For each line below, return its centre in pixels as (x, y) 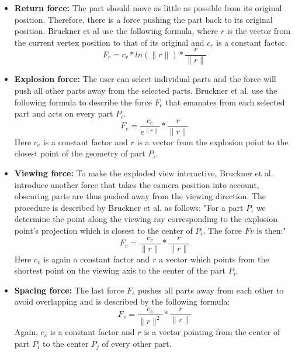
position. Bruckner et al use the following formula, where (116, 31)
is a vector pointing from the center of (212, 332)
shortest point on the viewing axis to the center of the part (120, 270)
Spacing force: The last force (69, 290)
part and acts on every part (64, 113)
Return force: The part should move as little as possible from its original (148, 8)
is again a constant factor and (97, 259)
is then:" (271, 231)
